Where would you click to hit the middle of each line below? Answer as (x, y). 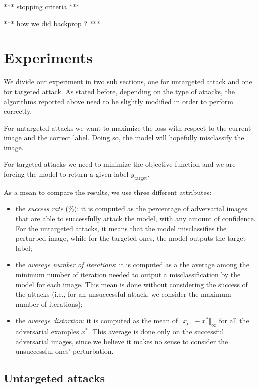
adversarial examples (47, 331)
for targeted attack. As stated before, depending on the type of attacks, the (119, 91)
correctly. (18, 111)
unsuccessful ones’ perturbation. (65, 351)
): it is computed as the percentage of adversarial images (160, 209)
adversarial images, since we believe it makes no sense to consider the (122, 341)
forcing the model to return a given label (66, 174)
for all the (234, 320)
